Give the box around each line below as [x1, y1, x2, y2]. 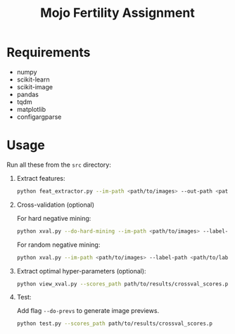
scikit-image [16, 82, 53, 91]
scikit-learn [16, 75, 50, 84]
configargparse [16, 113, 62, 121]
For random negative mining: [16, 240, 101, 249]
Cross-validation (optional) [16, 200, 95, 209]
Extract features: [16, 174, 65, 182]
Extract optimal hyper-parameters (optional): [16, 266, 146, 275]
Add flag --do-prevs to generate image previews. [16, 307, 160, 315]
